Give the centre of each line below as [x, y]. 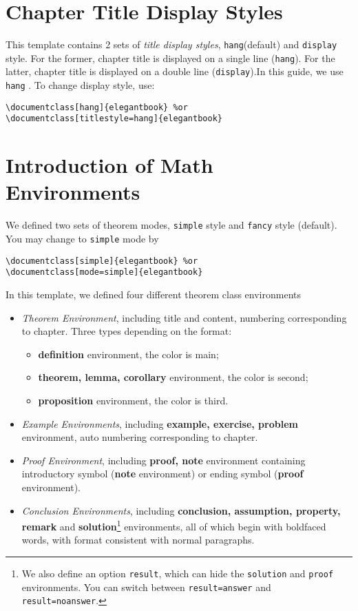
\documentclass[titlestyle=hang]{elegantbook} [114, 119]
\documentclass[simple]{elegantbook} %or [102, 261]
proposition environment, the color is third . [133, 400]
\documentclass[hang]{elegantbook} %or [97, 107]
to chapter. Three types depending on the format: [127, 331]
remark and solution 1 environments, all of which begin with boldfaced [174, 525]
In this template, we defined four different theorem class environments [153, 294]
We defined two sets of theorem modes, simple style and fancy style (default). [171, 225]
